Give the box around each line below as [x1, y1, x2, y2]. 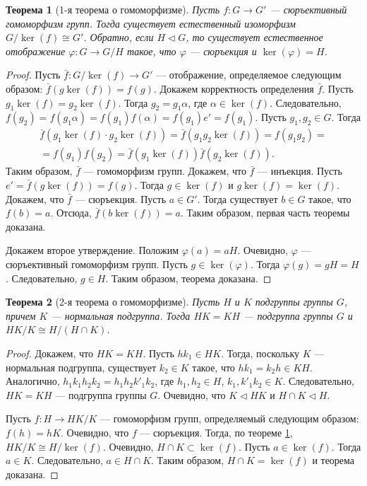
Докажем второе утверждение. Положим [6, 243, 179, 258]
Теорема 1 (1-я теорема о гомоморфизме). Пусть [6, 2, 220, 16]
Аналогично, [6, 374, 60, 388]
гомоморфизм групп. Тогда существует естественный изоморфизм [6, 16, 296, 30]
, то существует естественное [186, 30, 323, 45]
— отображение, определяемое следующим [156, 67, 342, 82]
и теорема [312, 453, 355, 468]
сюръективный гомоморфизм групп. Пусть [6, 256, 188, 271]
